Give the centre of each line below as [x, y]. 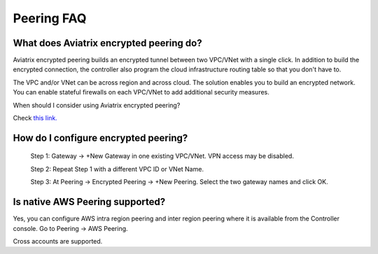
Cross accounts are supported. [58, 241]
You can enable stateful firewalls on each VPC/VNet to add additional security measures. [141, 92]
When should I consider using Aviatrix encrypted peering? [97, 105]
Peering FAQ [50, 18]
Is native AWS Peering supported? [89, 202]
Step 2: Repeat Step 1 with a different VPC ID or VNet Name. [117, 169]
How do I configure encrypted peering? [100, 137]
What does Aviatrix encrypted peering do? [107, 43]
